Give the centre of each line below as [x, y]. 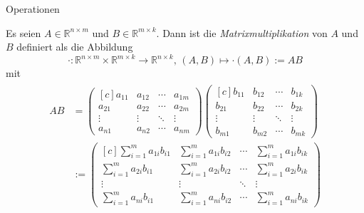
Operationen [33, 9]
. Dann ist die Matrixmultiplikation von [242, 32]
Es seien [24, 32]
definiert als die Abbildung [75, 47]
